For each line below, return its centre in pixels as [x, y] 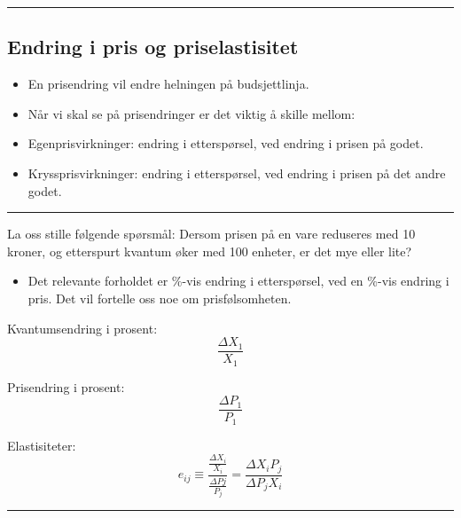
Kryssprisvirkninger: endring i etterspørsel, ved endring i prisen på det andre [237, 173]
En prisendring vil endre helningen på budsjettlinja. [168, 84]
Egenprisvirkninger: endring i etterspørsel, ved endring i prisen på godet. [226, 143]
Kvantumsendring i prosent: [82, 328]
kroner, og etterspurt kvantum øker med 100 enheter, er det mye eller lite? [210, 251]
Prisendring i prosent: [66, 386]
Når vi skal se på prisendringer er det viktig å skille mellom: [191, 113]
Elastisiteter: [42, 445]
